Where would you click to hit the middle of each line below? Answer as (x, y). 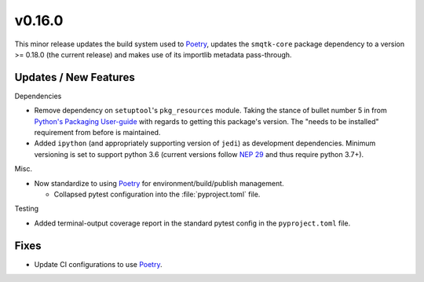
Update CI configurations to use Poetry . (98, 264)
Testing (27, 209)
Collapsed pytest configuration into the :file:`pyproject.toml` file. (157, 194)
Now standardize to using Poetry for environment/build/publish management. (159, 183)
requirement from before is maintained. (97, 133)
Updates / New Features (75, 77)
